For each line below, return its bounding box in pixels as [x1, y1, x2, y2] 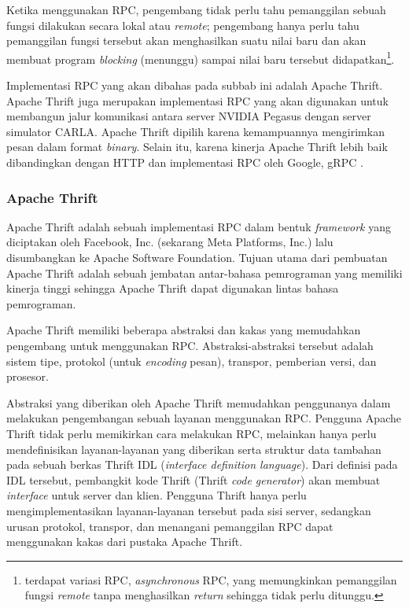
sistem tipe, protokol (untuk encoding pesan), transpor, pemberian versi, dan [6, 352, 377, 369]
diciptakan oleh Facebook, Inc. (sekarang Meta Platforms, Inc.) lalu [6, 234, 333, 250]
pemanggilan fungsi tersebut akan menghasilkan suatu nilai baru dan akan [6, 32, 367, 49]
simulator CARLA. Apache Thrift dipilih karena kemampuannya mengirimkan [6, 123, 385, 139]
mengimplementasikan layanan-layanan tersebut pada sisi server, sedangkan [6, 502, 371, 518]
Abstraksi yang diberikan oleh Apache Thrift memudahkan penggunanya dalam [6, 394, 391, 411]
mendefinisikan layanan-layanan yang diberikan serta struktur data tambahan [6, 440, 381, 457]
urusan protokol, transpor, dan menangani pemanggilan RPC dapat [6, 518, 333, 534]
